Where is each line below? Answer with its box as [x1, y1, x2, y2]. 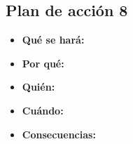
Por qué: [22, 55, 64, 70]
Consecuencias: [22, 126, 96, 141]
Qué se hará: [22, 32, 85, 47]
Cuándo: [22, 103, 64, 117]
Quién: [22, 79, 55, 94]
